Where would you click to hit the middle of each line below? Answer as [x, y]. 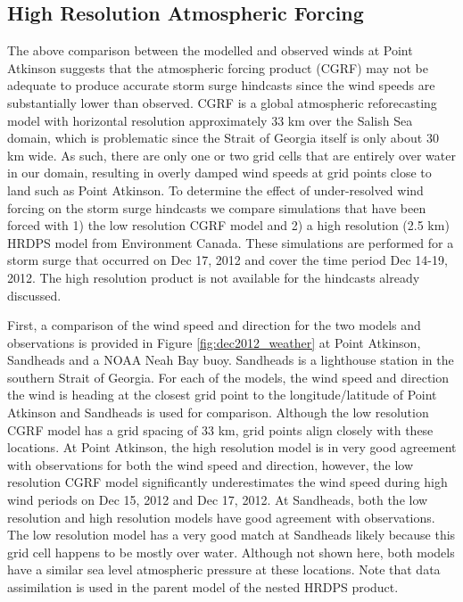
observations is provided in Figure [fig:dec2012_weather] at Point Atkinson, [214, 342]
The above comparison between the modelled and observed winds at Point [210, 50]
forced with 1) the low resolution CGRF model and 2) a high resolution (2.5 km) [228, 225]
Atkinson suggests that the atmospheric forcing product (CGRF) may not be [218, 67]
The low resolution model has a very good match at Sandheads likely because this [231, 535]
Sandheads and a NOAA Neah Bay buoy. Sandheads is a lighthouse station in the [231, 360]
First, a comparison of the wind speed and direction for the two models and [214, 325]
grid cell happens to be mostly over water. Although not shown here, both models [231, 552]
